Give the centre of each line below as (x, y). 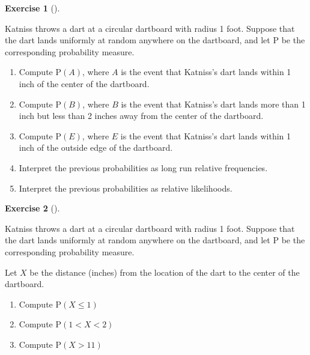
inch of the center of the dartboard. (84, 83)
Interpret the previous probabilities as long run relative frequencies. (143, 167)
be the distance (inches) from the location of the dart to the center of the (165, 272)
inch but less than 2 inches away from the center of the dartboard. (141, 116)
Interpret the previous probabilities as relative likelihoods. (126, 188)
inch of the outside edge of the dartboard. (96, 147)
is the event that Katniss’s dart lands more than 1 (213, 104)
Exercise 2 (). (32, 208)
